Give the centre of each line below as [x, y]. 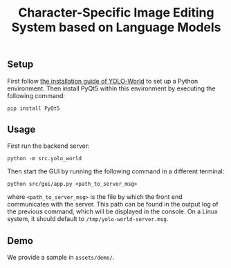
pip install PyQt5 [34, 108]
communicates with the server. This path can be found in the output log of [113, 204]
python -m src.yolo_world [44, 159]
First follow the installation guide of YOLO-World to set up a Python [103, 81]
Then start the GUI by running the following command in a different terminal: [116, 171]
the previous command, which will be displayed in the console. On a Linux [112, 211]
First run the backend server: [48, 146]
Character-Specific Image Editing [116, 13]
